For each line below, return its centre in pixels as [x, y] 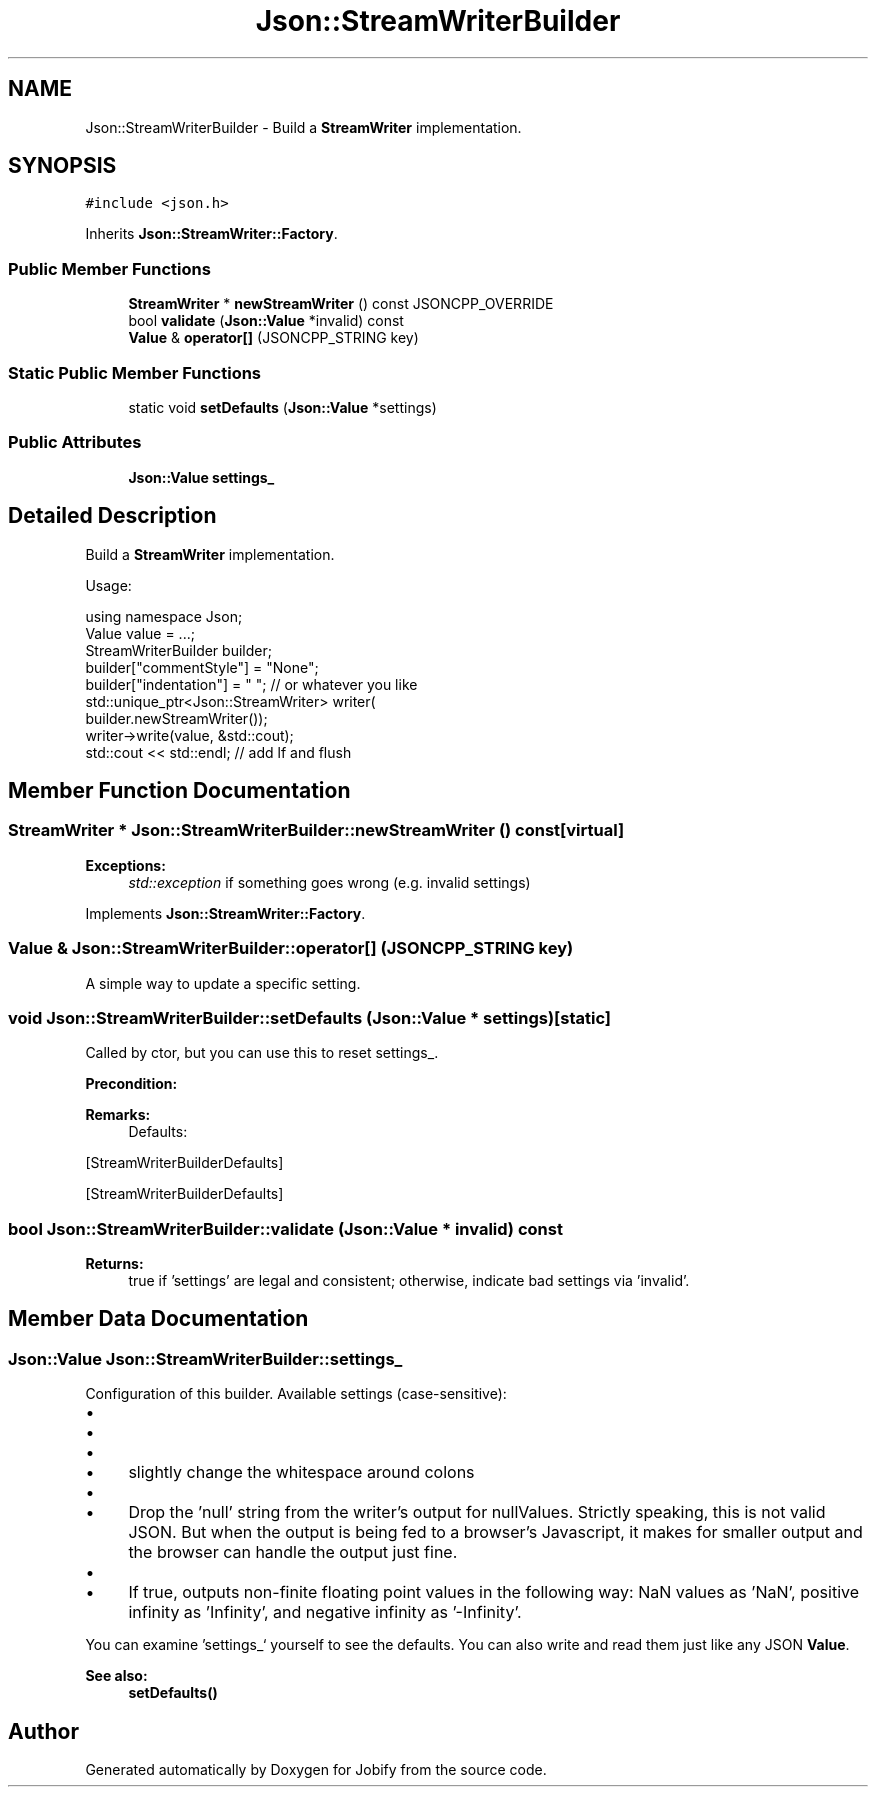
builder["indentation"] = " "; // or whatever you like [251, 684]
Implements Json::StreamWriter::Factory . [225, 913]
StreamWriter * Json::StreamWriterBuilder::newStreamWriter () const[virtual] [316, 830]
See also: [116, 1676]
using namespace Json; [164, 616]
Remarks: [118, 1115]
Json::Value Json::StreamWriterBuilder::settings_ [205, 1358]
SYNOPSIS [62, 166]
